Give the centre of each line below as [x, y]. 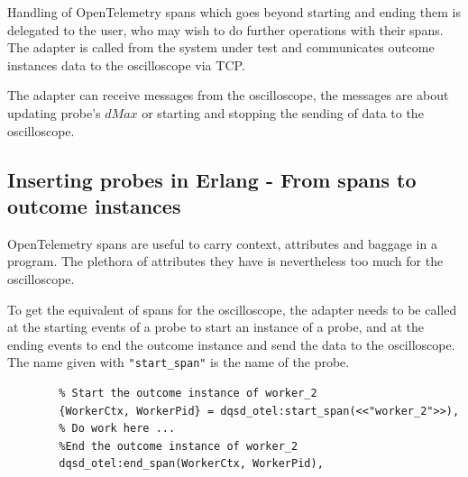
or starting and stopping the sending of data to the [283, 112]
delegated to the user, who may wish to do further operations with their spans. [225, 29]
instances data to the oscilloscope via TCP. [126, 64]
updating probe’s [54, 112]
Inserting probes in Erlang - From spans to [212, 179]
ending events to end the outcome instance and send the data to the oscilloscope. [231, 344]
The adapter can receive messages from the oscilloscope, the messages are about [228, 95]
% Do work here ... [117, 429]
